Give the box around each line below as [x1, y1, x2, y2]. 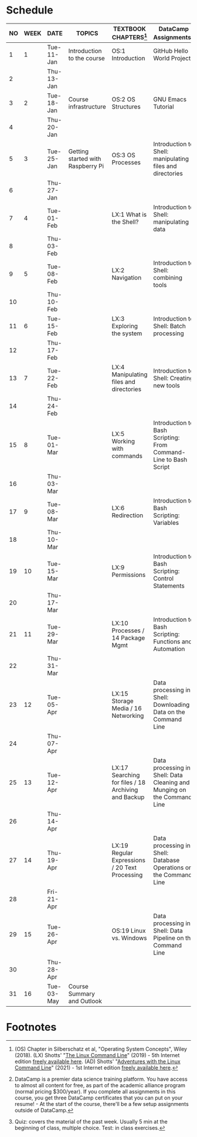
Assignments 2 [153, 32, 195, 42]
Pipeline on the [153, 934, 195, 942]
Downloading [153, 701, 190, 709]
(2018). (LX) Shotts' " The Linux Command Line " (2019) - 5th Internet [14, 1052, 180, 1059]
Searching [111, 771, 140, 780]
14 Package [111, 634, 145, 642]
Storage [111, 697, 134, 705]
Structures [111, 103, 141, 111]
